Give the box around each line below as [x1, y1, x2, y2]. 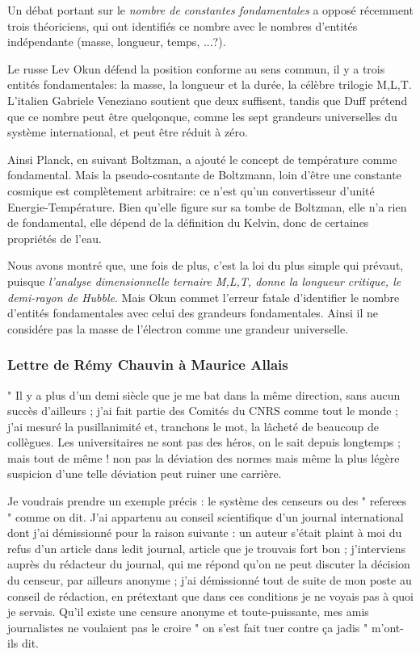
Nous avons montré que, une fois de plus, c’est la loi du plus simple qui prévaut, [7, 257, 404, 274]
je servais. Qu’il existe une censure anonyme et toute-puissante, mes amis [7, 603, 369, 620]
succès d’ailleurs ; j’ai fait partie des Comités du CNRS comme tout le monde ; [7, 402, 398, 419]
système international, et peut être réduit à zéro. [7, 124, 248, 140]
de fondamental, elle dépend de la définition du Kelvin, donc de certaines [7, 214, 369, 231]
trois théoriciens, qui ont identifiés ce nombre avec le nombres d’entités [7, 17, 358, 34]
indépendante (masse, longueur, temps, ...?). [7, 33, 226, 50]
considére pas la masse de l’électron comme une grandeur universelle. [7, 320, 349, 337]
